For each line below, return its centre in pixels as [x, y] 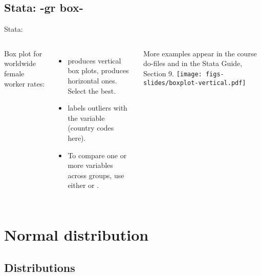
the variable [86, 118]
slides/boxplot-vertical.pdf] [195, 83]
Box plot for [23, 53]
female [14, 73]
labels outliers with [97, 108]
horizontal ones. [92, 80]
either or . [83, 185]
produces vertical [94, 60]
